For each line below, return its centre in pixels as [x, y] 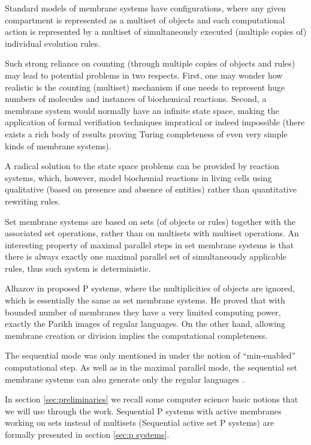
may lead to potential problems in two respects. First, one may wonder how [144, 75]
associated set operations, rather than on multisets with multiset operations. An [152, 233]
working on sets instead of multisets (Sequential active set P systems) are [140, 423]
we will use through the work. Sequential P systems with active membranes [143, 411]
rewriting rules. [33, 201]
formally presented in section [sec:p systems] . [87, 434]
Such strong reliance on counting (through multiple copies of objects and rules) [150, 63]
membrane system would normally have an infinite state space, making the [142, 110]
